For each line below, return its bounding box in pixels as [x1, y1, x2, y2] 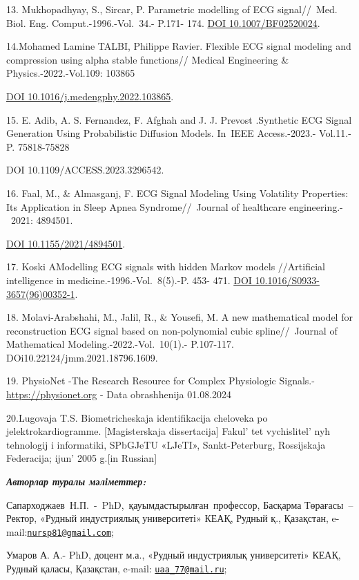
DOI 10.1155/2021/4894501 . [6, 236, 126, 250]
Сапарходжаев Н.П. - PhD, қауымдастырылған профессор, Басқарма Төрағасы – [6, 497, 353, 512]
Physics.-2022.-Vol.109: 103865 [6, 66, 135, 80]
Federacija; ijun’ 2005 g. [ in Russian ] [6, 451, 157, 465]
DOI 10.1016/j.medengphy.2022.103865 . [6, 88, 174, 103]
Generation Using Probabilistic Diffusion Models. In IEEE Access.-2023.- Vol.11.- [6, 126, 351, 140]
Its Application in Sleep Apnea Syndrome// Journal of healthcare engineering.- [6, 199, 343, 214]
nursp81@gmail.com [27, 527, 112, 538]
